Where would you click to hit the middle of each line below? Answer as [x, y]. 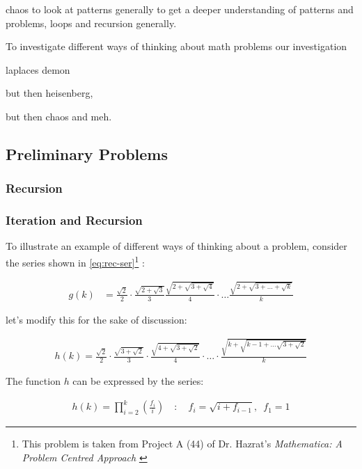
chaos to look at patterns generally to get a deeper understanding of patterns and [180, 9]
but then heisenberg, [49, 93]
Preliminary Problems [87, 153]
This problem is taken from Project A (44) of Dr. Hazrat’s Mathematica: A [182, 444]
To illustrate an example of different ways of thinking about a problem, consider [176, 246]
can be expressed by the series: [138, 380]
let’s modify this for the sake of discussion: [96, 319]
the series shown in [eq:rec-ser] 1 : [75, 261]
